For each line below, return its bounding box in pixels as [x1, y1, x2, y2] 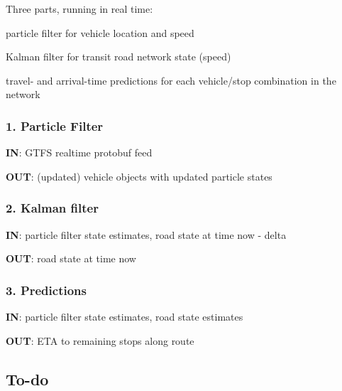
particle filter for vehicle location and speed [6, 25, 194, 40]
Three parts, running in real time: [6, 1, 153, 16]
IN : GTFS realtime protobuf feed [6, 145, 153, 160]
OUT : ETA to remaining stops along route [6, 333, 194, 348]
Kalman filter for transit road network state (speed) [6, 49, 231, 64]
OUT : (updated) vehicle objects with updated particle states [6, 168, 272, 183]
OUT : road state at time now [6, 251, 136, 266]
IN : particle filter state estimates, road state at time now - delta [6, 227, 287, 242]
